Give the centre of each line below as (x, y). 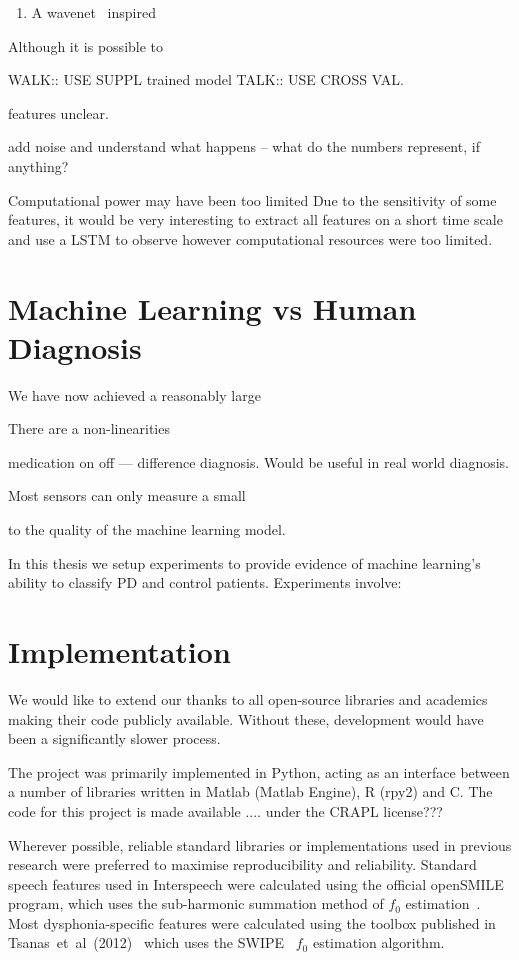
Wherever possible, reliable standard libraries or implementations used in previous (260, 844)
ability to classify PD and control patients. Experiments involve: (205, 582)
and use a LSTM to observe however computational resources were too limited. (250, 238)
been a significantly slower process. (114, 738)
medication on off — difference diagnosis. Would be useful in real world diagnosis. (259, 461)
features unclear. (58, 112)
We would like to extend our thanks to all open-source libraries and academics (248, 698)
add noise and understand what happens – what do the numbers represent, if (244, 146)
